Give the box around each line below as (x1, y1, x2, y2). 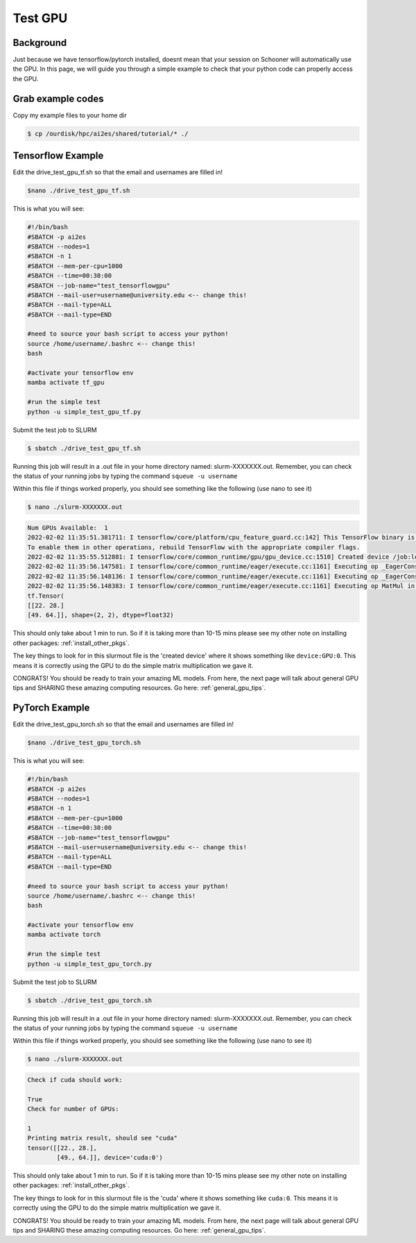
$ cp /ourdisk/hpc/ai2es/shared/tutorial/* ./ (27, 129, 189, 137)
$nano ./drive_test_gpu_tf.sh (27, 187, 130, 194)
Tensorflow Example (12, 150, 104, 162)
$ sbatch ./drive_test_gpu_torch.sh (27, 996, 153, 1004)
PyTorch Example (12, 702, 90, 714)
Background (12, 37, 67, 49)
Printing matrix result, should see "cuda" (27, 1134, 178, 1142)
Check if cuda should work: (27, 1076, 123, 1083)
